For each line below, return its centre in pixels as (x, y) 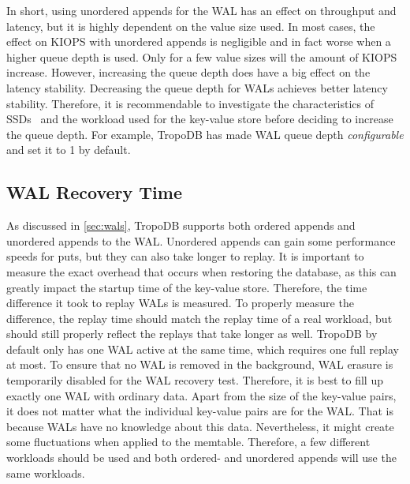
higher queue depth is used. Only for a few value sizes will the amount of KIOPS (202, 56)
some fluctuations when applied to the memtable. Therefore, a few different (188, 442)
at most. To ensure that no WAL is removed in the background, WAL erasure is (200, 364)
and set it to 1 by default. (69, 150)
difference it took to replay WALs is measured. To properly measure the (180, 303)
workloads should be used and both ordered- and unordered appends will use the (201, 458)
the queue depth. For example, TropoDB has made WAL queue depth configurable (205, 134)
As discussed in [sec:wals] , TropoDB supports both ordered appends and (181, 225)
